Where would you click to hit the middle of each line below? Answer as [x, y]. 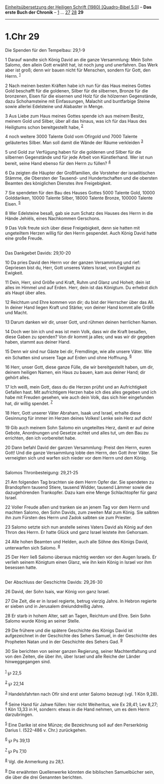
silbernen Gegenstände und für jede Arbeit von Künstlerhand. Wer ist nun [79, 157]
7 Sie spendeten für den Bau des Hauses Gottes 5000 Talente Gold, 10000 [80, 192]
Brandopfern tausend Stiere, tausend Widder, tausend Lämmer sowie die [78, 487]
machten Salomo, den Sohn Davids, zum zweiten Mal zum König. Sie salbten [82, 512]
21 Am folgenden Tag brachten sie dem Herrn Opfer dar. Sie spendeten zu [80, 482]
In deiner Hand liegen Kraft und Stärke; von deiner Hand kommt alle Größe [80, 307]
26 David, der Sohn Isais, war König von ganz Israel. [57, 592]
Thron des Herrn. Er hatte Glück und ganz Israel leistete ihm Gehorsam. [77, 532]
